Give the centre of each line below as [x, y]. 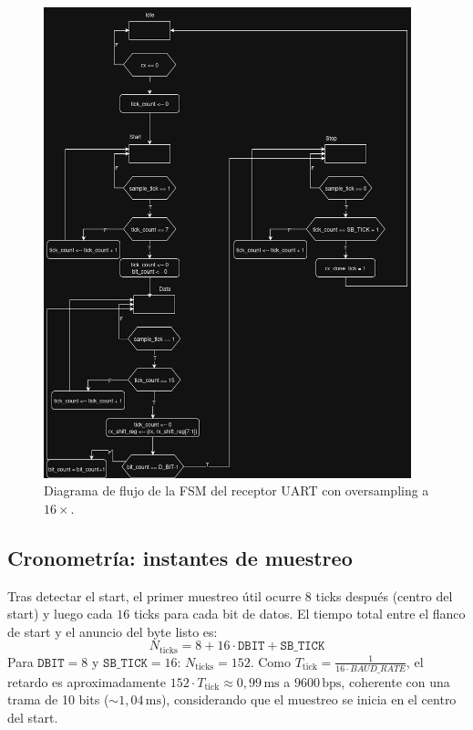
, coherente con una [396, 681]
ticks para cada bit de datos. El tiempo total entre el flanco [299, 614]
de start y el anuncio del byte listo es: [113, 631]
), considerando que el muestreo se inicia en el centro [308, 699]
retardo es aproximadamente [87, 681]
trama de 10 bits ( [58, 699]
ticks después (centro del [384, 595]
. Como [270, 661]
